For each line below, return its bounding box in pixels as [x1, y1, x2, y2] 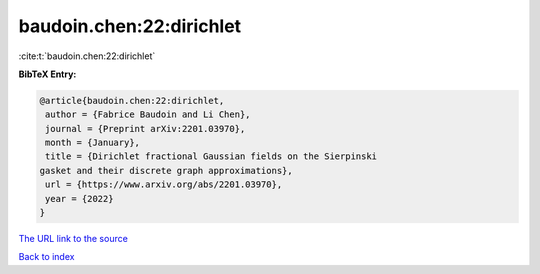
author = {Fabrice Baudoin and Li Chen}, [45, 109, 251, 120]
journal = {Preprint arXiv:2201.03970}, [45, 123, 246, 134]
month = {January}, [45, 137, 140, 149]
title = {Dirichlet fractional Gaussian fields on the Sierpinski [45, 151, 378, 162]
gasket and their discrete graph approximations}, [39, 165, 294, 176]
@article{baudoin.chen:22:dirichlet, [39, 95, 225, 106]
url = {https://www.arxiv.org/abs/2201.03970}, [45, 179, 283, 190]
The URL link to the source [18, 233, 129, 245]
